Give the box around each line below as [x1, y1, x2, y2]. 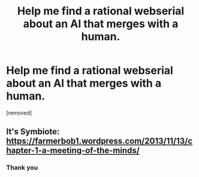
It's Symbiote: [6, 126, 60, 137]
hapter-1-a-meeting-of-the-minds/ [6, 146, 140, 156]
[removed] [6, 109, 32, 116]
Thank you [6, 164, 38, 172]
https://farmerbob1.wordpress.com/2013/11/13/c [6, 136, 193, 146]
